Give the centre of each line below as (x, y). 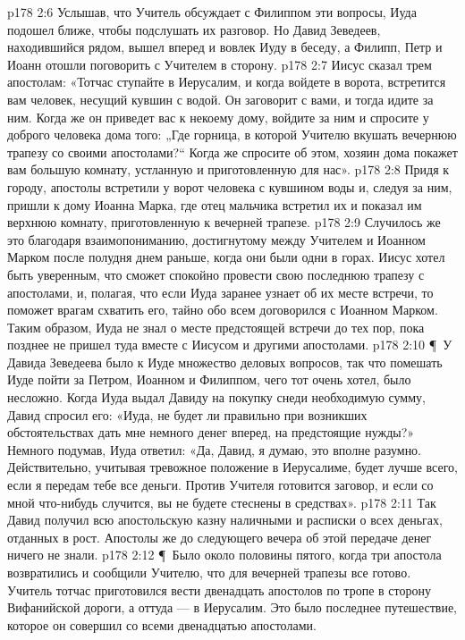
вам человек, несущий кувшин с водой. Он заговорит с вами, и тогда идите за (220, 99)
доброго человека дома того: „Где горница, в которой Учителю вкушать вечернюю (232, 135)
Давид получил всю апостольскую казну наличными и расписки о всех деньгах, (225, 520)
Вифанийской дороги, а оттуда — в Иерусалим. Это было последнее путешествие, (232, 607)
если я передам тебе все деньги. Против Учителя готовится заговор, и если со (220, 485)
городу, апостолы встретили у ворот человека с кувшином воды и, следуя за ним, (230, 186)
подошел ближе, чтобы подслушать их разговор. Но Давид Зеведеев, (194, 29)
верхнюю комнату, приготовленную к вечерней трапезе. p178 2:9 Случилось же (224, 222)
